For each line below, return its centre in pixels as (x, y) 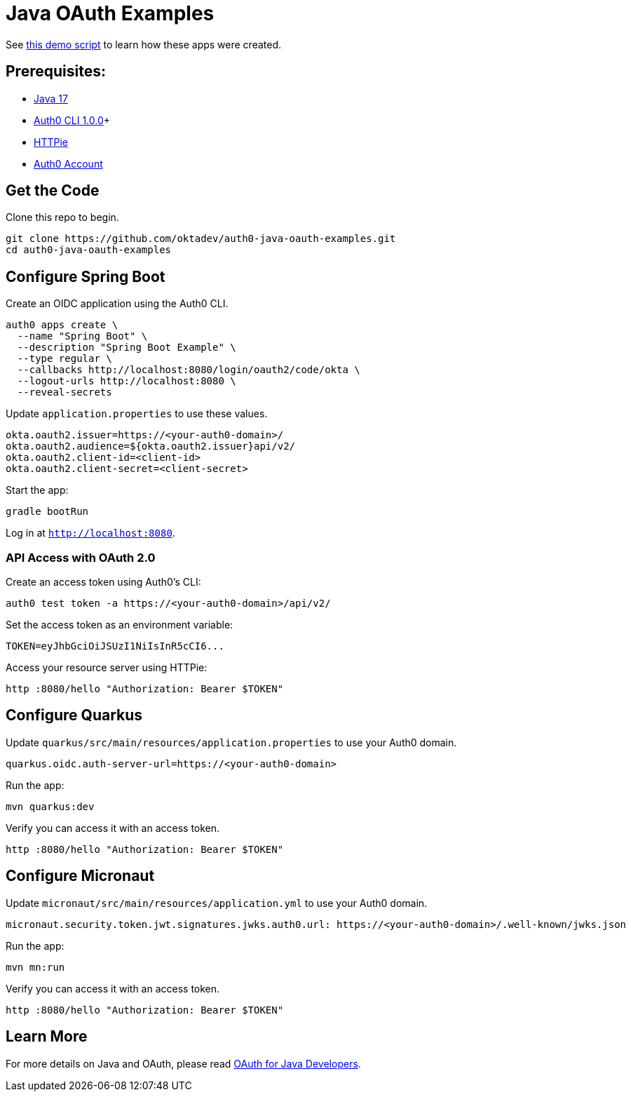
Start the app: (37, 490)
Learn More (47, 1037)
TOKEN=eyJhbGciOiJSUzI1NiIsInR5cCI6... (115, 646)
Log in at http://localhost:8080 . (90, 533)
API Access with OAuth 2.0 (81, 557)
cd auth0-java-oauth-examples (89, 250)
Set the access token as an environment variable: (120, 625)
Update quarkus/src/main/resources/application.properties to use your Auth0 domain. (231, 742)
